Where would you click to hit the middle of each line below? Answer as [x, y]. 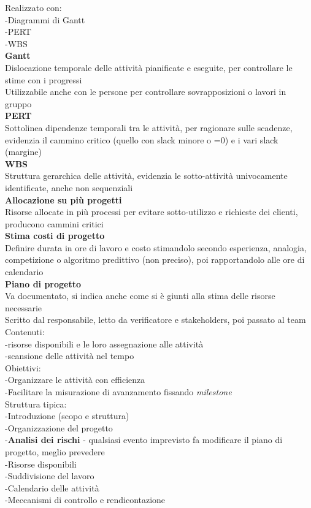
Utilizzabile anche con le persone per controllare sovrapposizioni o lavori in [146, 92]
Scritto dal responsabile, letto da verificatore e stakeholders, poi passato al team [155, 320]
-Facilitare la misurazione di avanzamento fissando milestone [118, 392]
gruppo [18, 103]
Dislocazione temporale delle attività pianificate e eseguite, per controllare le [149, 67]
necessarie [24, 307]
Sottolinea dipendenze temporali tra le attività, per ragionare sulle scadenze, [149, 127]
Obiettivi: [23, 367]
